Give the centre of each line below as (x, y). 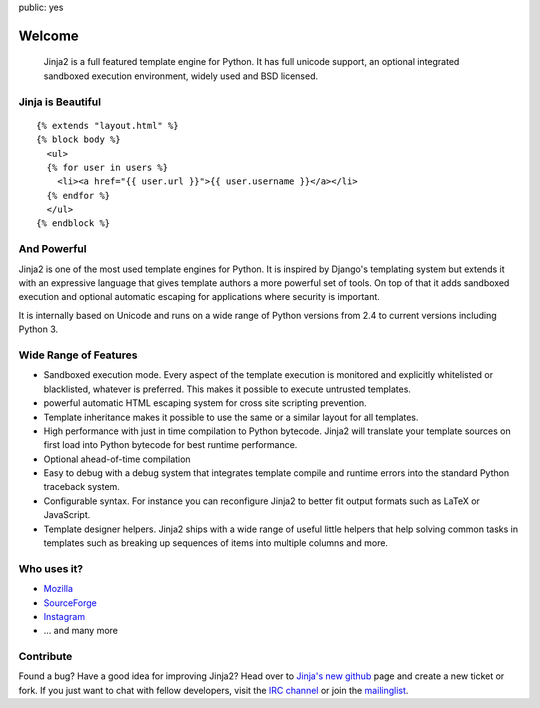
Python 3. (38, 329)
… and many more (81, 631)
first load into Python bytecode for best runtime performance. (170, 445)
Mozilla (58, 589)
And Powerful (52, 249)
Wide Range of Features (78, 355)
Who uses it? (51, 568)
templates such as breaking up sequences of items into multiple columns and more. (216, 543)
